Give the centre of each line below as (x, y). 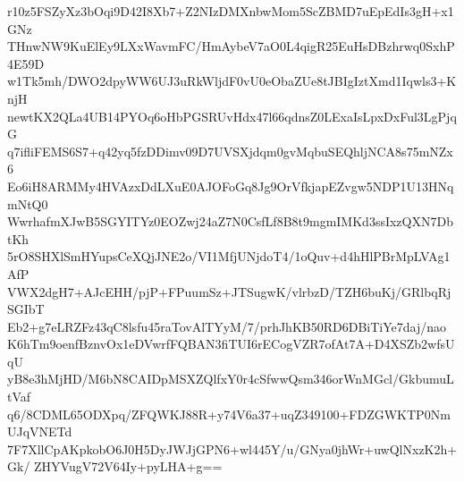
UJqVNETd (40, 431)
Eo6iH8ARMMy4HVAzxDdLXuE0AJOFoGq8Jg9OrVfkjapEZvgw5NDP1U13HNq (231, 186)
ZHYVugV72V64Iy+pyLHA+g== (128, 466)
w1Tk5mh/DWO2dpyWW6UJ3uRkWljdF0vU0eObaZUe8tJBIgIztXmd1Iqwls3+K (232, 81)
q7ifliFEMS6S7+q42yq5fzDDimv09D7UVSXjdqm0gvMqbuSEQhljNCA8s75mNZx (230, 151)
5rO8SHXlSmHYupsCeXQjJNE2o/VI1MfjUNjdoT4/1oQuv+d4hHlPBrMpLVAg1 (229, 256)
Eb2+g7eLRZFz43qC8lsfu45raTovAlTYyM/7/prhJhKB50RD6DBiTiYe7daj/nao (227, 326)
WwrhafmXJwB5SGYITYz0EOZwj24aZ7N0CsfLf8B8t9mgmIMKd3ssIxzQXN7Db (230, 221)
